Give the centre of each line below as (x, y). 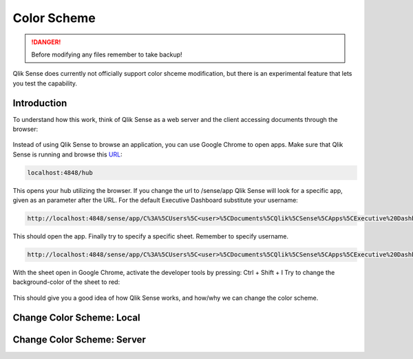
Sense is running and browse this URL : (68, 154)
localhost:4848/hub (60, 173)
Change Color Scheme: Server (79, 339)
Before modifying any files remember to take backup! (107, 54)
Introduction (40, 103)
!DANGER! (46, 42)
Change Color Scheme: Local (76, 317)
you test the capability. (45, 83)
